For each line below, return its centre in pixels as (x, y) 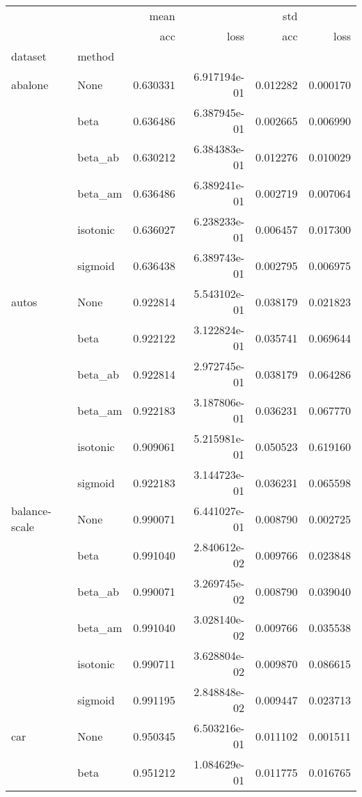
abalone (30, 84)
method (96, 56)
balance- (31, 511)
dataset (29, 56)
